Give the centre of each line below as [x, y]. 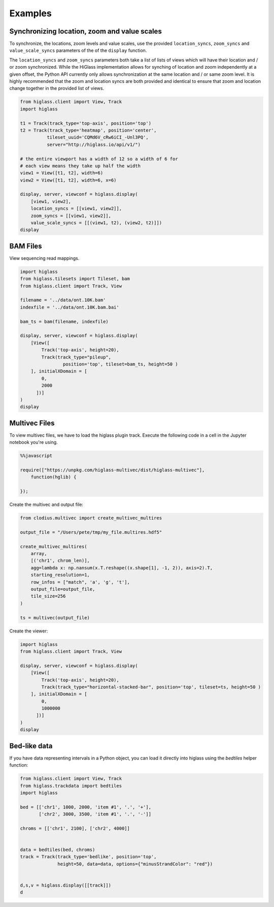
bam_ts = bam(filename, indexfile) [64, 321]
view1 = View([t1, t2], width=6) [62, 173]
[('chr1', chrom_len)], [60, 561]
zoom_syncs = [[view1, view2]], [71, 216]
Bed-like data [31, 746]
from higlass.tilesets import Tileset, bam [75, 279]
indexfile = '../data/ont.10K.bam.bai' [70, 307]
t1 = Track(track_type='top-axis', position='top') [86, 123]
